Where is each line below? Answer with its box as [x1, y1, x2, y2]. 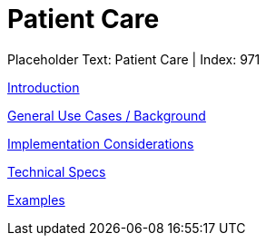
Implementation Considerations [7, 135, 194, 151]
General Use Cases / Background [7, 107, 206, 123]
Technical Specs [7, 163, 106, 180]
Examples [7, 191, 65, 208]
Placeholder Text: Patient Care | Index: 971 [7, 51, 261, 67]
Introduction [7, 79, 80, 95]
